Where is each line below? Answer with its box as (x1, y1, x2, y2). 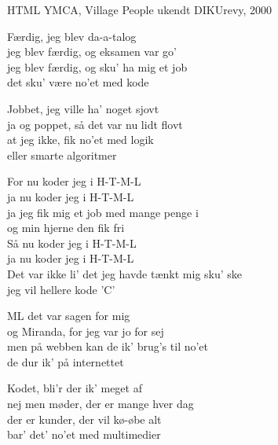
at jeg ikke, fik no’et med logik (7, 131, 154, 148)
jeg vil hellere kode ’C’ (7, 281, 115, 297)
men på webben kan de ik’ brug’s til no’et (7, 338, 209, 355)
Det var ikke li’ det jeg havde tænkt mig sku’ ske (7, 265, 243, 281)
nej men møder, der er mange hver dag (7, 395, 194, 412)
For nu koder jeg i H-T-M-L (7, 173, 141, 189)
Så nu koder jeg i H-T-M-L (7, 234, 137, 251)
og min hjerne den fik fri (7, 219, 125, 236)
